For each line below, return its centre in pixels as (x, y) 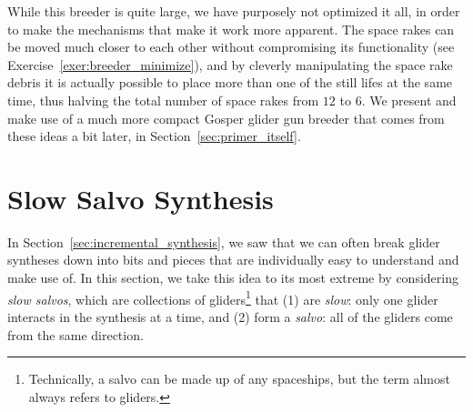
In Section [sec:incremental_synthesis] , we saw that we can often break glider (224, 241)
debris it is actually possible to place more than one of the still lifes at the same (230, 82)
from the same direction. (75, 334)
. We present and (409, 100)
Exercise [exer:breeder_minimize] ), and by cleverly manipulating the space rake (230, 64)
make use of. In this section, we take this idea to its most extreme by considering (233, 278)
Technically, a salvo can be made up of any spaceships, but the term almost (239, 379)
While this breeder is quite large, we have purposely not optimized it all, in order (234, 11)
